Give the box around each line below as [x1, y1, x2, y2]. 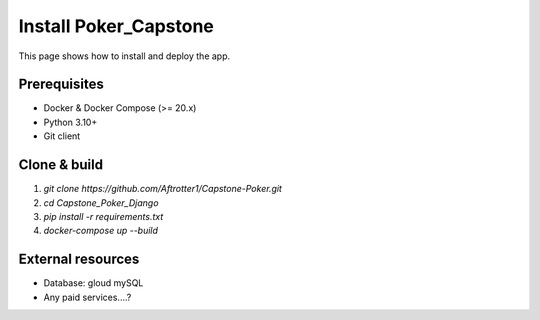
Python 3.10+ [43, 116, 98, 128]
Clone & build [18, 156, 104, 174]
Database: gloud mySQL [43, 277, 144, 289]
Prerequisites [18, 76, 104, 93]
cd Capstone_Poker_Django [43, 196, 159, 209]
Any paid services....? [43, 291, 132, 303]
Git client [43, 130, 81, 142]
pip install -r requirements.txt [43, 210, 164, 222]
